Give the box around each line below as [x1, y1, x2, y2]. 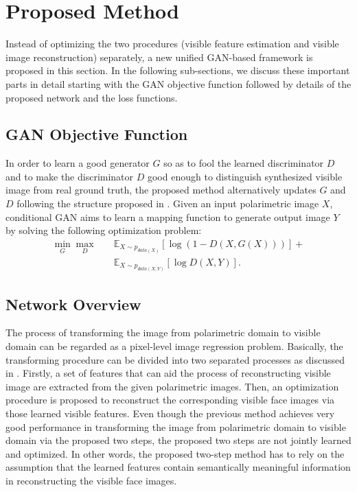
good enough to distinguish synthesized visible [147, 169, 343, 183]
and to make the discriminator [5, 169, 134, 183]
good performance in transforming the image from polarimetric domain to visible [5, 419, 346, 434]
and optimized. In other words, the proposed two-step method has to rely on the [5, 446, 345, 460]
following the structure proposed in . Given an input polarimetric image [16, 196, 319, 211]
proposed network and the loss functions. [5, 90, 178, 104]
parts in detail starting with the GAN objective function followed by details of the [5, 76, 352, 91]
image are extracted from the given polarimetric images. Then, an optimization [5, 379, 339, 393]
